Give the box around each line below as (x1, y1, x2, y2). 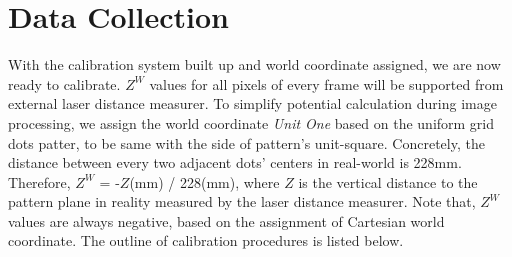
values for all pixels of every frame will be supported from (149, 73, 504, 94)
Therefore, (8, 171, 71, 192)
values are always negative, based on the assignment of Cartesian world (8, 210, 445, 231)
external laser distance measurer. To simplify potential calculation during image (8, 93, 497, 114)
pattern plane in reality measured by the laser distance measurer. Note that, (8, 191, 476, 212)
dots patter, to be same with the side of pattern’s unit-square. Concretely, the (8, 132, 485, 153)
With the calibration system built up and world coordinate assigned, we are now (8, 54, 501, 75)
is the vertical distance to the (298, 171, 478, 192)
